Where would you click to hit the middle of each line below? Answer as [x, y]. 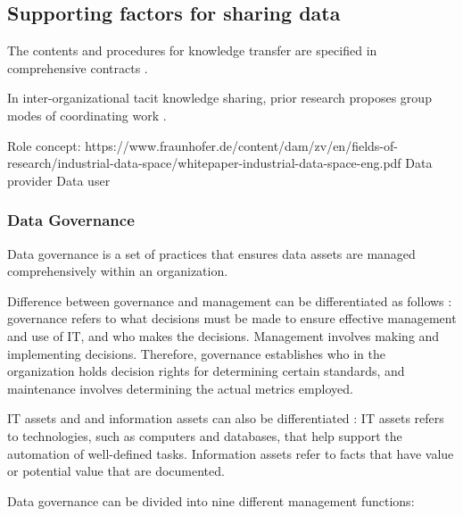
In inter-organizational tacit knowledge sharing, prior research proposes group [219, 98]
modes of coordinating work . [87, 115]
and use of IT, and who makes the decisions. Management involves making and [223, 335]
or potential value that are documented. [116, 471]
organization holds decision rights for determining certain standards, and [206, 371]
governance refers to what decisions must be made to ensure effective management [232, 318]
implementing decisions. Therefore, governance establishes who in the [196, 353]
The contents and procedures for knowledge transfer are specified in [192, 50]
